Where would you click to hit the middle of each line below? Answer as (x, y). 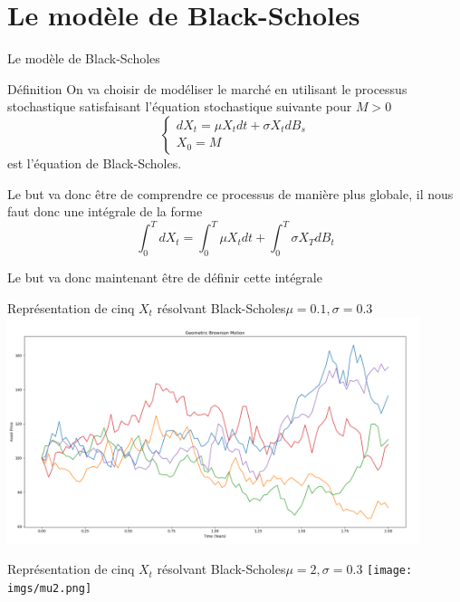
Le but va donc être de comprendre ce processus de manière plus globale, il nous (230, 193)
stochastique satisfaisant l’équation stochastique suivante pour (180, 106)
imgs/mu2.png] (50, 589)
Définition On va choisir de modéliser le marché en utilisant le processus (207, 88)
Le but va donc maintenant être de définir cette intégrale (165, 277)
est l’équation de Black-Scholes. (95, 162)
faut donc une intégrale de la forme (105, 211)
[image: (390, 571)
